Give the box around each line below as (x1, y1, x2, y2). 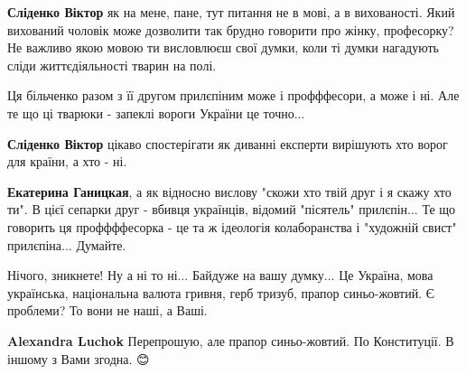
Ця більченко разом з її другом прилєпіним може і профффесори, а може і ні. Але (7, 86, 460, 105)
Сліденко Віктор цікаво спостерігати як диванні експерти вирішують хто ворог (7, 134, 448, 153)
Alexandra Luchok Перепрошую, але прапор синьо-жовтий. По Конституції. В (7, 331, 454, 350)
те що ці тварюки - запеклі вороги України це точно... (7, 103, 305, 122)
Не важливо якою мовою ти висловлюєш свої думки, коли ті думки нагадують (7, 38, 439, 57)
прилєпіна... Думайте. (7, 235, 126, 254)
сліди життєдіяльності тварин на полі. (7, 55, 217, 74)
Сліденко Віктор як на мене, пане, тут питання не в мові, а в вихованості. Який (7, 3, 455, 21)
